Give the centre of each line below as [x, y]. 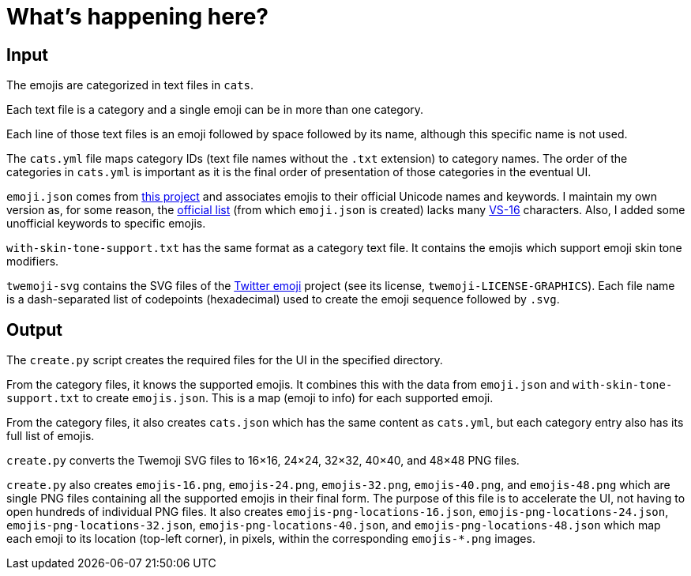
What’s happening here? [138, 17]
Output [34, 329]
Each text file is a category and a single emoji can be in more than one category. [215, 110]
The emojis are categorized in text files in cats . [130, 85]
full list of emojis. [51, 436]
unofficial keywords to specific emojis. [106, 224]
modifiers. [33, 262]
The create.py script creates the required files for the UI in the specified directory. [225, 360]
